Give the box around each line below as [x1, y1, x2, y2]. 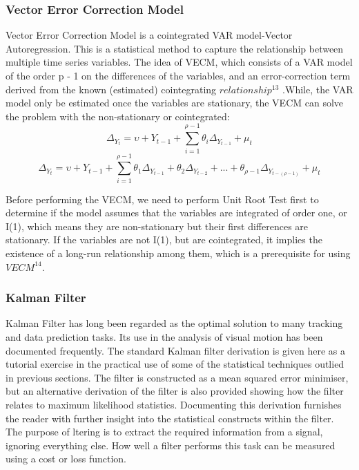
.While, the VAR [282, 82, 353, 96]
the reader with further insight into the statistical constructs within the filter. [6, 411, 334, 425]
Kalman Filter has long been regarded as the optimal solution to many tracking [6, 316, 343, 330]
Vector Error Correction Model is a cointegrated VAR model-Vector [6, 28, 293, 42]
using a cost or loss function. [6, 451, 126, 466]
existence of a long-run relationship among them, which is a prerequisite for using [6, 246, 351, 260]
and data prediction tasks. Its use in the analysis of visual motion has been [6, 330, 323, 344]
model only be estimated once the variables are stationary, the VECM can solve [6, 95, 344, 110]
